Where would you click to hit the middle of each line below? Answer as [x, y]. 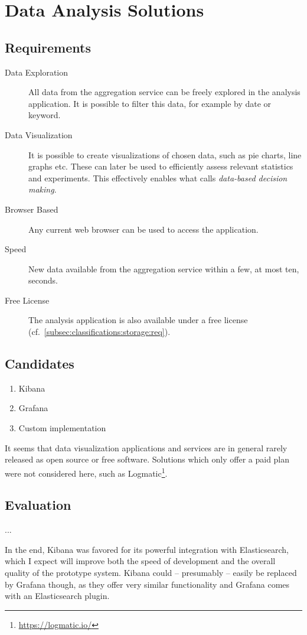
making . [43, 189]
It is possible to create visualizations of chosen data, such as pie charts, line [165, 154]
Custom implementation [62, 428]
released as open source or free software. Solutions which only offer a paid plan [147, 459]
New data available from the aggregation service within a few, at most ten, [164, 268]
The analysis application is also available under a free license [138, 320]
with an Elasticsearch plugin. [57, 596]
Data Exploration [37, 72]
